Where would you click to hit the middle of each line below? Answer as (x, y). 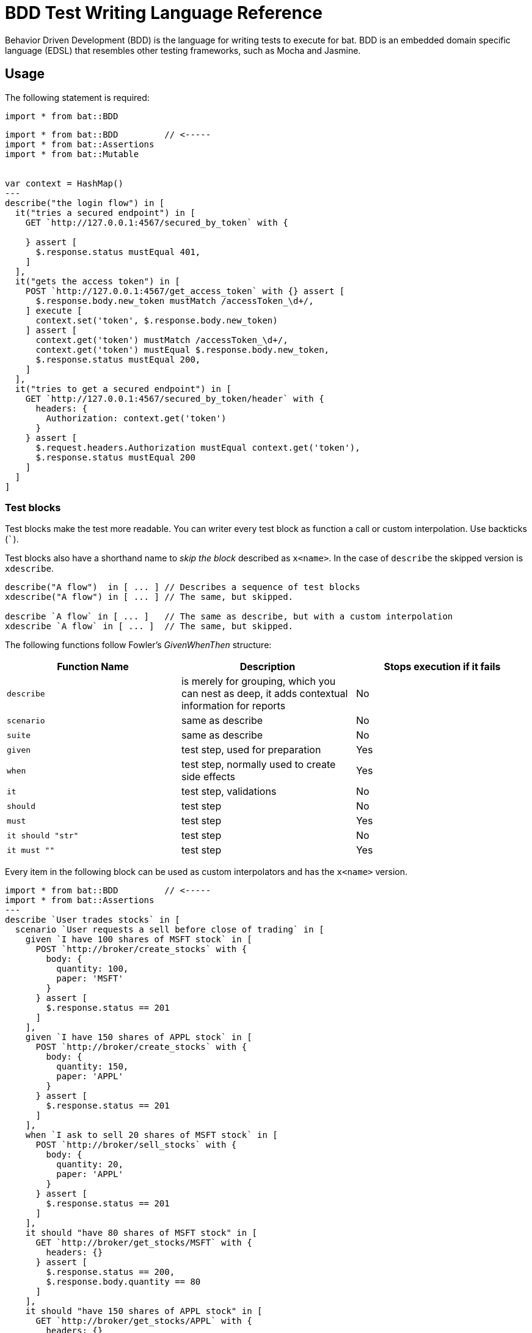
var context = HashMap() (64, 183)
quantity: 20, (90, 1165)
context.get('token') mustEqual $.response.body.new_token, (183, 349)
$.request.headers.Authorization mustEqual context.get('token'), (198, 447)
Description (268, 667)
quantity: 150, (93, 1067)
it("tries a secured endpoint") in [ (105, 212)
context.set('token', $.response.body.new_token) (157, 320)
